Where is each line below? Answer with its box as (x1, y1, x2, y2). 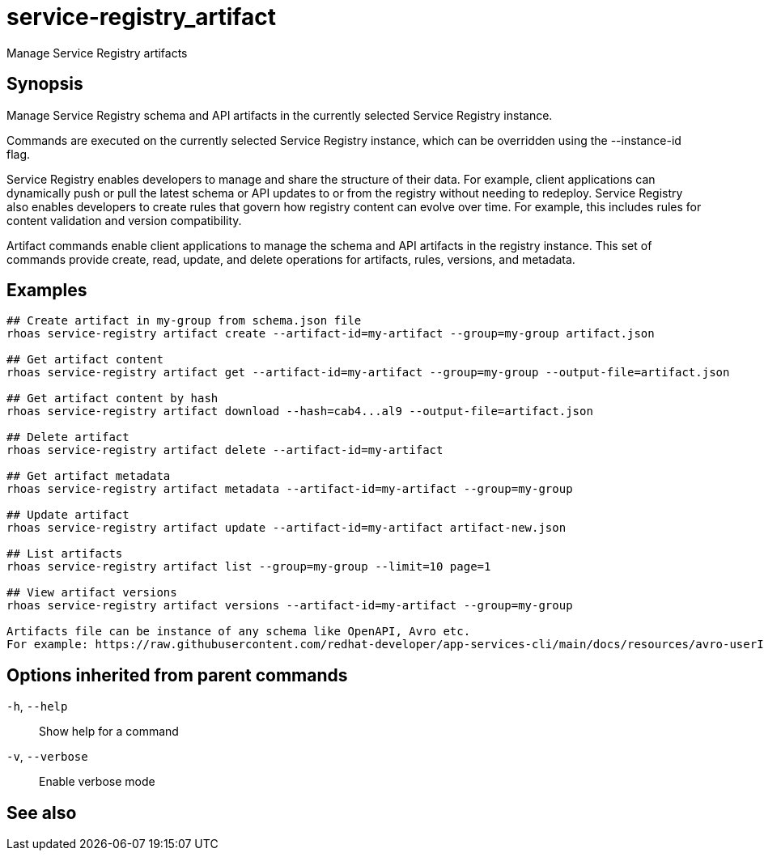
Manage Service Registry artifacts (6, 45, 188, 60)
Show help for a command (39, 724, 179, 739)
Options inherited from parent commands (6, 664, 348, 685)
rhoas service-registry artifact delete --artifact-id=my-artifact (6, 443, 444, 457)
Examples (6, 280, 87, 301)
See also (6, 802, 77, 823)
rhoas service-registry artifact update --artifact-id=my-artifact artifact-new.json (6, 521, 567, 535)
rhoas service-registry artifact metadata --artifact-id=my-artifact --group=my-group (6, 482, 573, 496)
